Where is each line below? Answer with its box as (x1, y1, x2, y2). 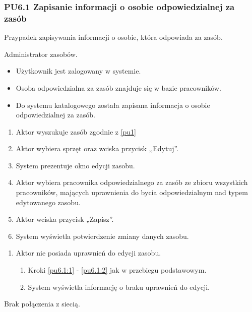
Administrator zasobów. (4, 48, 78, 59)
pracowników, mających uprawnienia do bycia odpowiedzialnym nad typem (16, 187, 248, 198)
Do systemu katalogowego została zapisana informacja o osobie (16, 99, 210, 110)
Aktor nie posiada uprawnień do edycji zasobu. (16, 247, 161, 258)
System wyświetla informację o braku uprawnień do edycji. (28, 281, 210, 292)
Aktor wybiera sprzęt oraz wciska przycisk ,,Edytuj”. (16, 143, 179, 154)
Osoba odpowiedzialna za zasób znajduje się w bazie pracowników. (16, 82, 221, 93)
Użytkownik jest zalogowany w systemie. (16, 66, 141, 76)
